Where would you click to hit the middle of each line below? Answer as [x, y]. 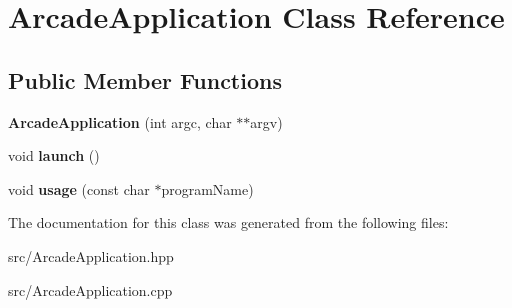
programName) [207, 188]
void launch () [54, 155]
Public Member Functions [145, 79]
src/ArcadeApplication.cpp [90, 289]
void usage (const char [79, 188]
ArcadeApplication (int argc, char [120, 121]
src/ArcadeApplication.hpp [91, 255]
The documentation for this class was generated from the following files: [228, 222]
